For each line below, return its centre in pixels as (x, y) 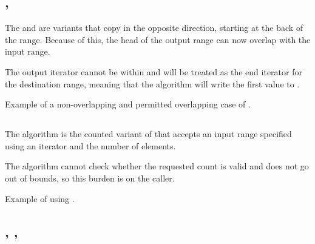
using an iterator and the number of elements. (90, 145)
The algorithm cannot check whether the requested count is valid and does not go (157, 166)
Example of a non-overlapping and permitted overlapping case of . (128, 104)
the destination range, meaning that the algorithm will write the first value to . (152, 83)
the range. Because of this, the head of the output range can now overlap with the (158, 39)
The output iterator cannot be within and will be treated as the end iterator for (154, 71)
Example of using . (40, 198)
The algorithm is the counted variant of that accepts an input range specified (148, 134)
